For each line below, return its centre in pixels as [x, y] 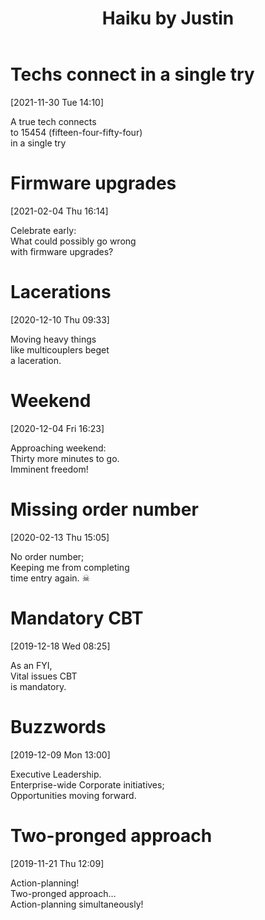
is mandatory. [38, 686]
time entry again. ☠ [50, 578]
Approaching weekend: [58, 448]
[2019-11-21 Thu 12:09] [57, 863]
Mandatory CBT [77, 618]
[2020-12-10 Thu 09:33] [60, 319]
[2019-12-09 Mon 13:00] [60, 754]
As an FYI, [31, 665]
